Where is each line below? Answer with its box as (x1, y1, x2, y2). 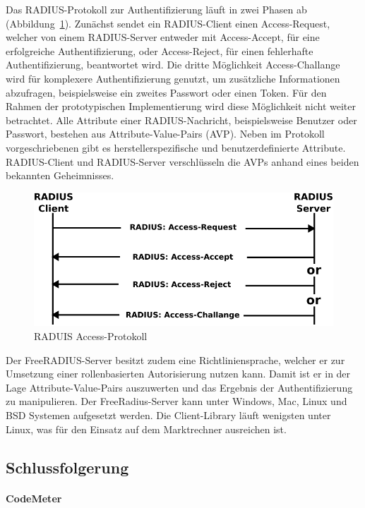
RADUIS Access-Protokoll (34, 329, 148, 344)
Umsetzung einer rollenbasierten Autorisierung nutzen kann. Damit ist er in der (6, 366, 351, 381)
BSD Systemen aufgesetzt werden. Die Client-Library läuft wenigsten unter (6, 408, 331, 423)
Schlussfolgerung (6, 456, 129, 478)
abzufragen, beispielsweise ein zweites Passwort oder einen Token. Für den (6, 85, 327, 99)
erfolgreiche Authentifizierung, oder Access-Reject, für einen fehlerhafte (6, 43, 313, 58)
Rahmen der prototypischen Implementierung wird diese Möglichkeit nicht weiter (6, 99, 356, 114)
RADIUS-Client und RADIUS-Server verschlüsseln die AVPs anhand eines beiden (6, 154, 359, 169)
